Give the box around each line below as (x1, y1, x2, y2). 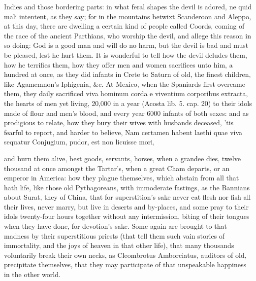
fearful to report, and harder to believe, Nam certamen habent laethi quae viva (4, 127, 243, 137)
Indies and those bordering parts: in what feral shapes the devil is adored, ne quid (4, 1, 252, 11)
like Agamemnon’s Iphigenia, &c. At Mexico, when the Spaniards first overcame (4, 78, 245, 89)
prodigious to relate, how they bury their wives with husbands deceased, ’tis (4, 117, 234, 128)
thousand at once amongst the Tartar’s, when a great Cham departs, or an (4, 163, 230, 173)
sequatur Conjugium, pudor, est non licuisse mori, (4, 137, 155, 147)
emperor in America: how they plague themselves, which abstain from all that (4, 173, 239, 183)
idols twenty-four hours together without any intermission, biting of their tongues (4, 211, 250, 221)
